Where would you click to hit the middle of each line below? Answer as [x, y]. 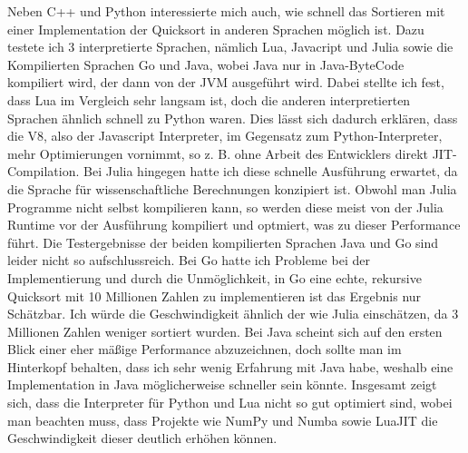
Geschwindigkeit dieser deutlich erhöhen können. [142, 438]
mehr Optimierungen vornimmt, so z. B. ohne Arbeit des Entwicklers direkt [218, 153]
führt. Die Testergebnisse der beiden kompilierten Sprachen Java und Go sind [223, 242]
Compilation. [44, 171]
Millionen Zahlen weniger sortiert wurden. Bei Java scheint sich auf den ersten [225, 331]
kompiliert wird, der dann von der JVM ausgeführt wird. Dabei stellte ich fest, [226, 82]
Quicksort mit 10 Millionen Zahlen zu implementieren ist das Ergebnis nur [214, 295]
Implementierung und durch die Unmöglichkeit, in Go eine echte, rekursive [214, 277]
